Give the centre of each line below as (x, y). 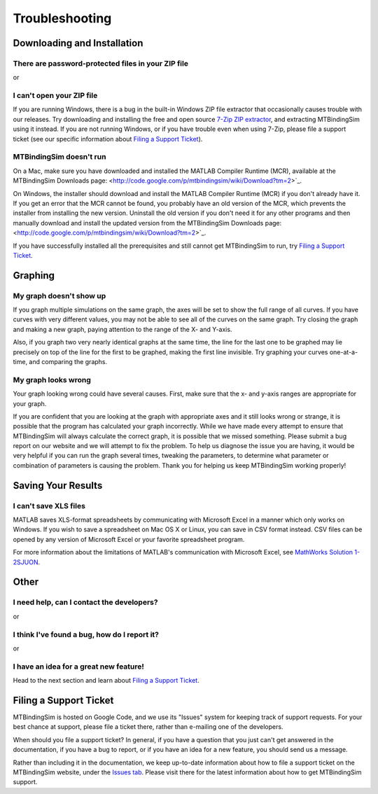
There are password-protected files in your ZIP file (101, 63)
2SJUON (26, 562)
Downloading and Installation (78, 43)
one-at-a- (344, 352)
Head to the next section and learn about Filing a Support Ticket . (106, 681)
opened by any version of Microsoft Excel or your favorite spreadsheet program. (129, 539)
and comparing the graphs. (68, 362)
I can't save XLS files (49, 506)
